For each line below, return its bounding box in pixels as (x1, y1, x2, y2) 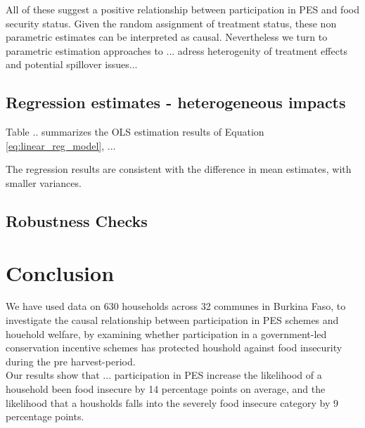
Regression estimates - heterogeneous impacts (6, 91, 346, 113)
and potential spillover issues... (6, 57, 138, 72)
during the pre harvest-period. (6, 354, 136, 368)
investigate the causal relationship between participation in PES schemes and (6, 313, 339, 328)
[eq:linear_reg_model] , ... (6, 138, 116, 153)
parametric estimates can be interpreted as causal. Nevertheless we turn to (6, 30, 328, 44)
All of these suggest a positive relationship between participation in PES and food (6, 2, 359, 16)
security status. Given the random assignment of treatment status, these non (6, 15, 337, 30)
